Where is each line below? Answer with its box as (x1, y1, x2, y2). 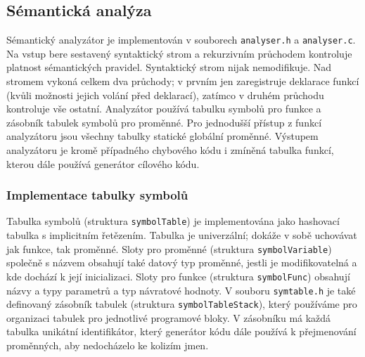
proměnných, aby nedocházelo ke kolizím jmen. (6, 338, 209, 353)
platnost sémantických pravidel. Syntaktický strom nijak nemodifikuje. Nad (6, 60, 331, 74)
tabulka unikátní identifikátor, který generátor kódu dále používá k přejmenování (6, 324, 357, 339)
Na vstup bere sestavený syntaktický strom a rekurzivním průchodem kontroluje (6, 46, 352, 60)
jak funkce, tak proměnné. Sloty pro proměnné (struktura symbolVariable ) (6, 241, 332, 256)
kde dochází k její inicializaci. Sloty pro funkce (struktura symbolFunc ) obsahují (6, 268, 350, 283)
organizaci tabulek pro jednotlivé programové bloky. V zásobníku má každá (6, 310, 331, 325)
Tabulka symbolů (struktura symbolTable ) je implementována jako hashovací (6, 214, 340, 228)
